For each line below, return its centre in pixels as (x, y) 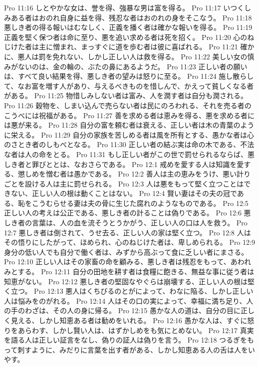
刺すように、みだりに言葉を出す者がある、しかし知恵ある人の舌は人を (133, 349)
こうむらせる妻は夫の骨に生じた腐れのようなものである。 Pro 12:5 (140, 203)
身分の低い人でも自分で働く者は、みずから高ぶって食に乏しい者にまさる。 (126, 252)
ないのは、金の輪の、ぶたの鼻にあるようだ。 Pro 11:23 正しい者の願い (132, 66)
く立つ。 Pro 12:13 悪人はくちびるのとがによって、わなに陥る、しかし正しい (129, 291)
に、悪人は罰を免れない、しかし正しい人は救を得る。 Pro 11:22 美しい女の (126, 56)
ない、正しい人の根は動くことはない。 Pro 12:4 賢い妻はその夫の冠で (124, 193)
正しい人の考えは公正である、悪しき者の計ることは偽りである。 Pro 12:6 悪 (128, 213)
